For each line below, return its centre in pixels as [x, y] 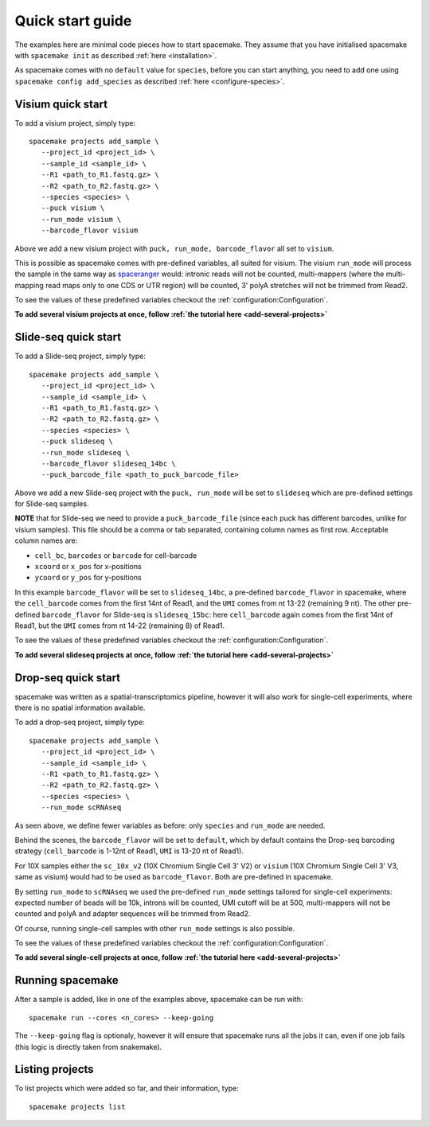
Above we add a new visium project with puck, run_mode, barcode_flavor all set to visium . [174, 248]
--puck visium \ [73, 208]
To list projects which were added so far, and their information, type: [127, 1088]
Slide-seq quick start [68, 337]
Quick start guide [73, 21]
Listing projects [55, 1069]
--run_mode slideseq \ [86, 452]
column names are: [46, 540]
